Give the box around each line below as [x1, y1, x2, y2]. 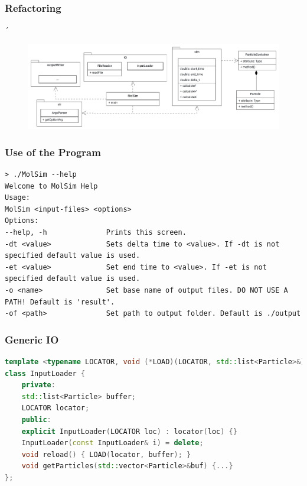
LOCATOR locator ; [21, 404, 90, 413]
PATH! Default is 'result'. [5, 297, 115, 306]
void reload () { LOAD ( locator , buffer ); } [21, 450, 191, 459]
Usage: [5, 193, 30, 202]
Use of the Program [5, 144, 101, 159]
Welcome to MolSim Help [5, 182, 98, 190]
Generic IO [5, 332, 59, 346]
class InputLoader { [5, 369, 86, 378]
